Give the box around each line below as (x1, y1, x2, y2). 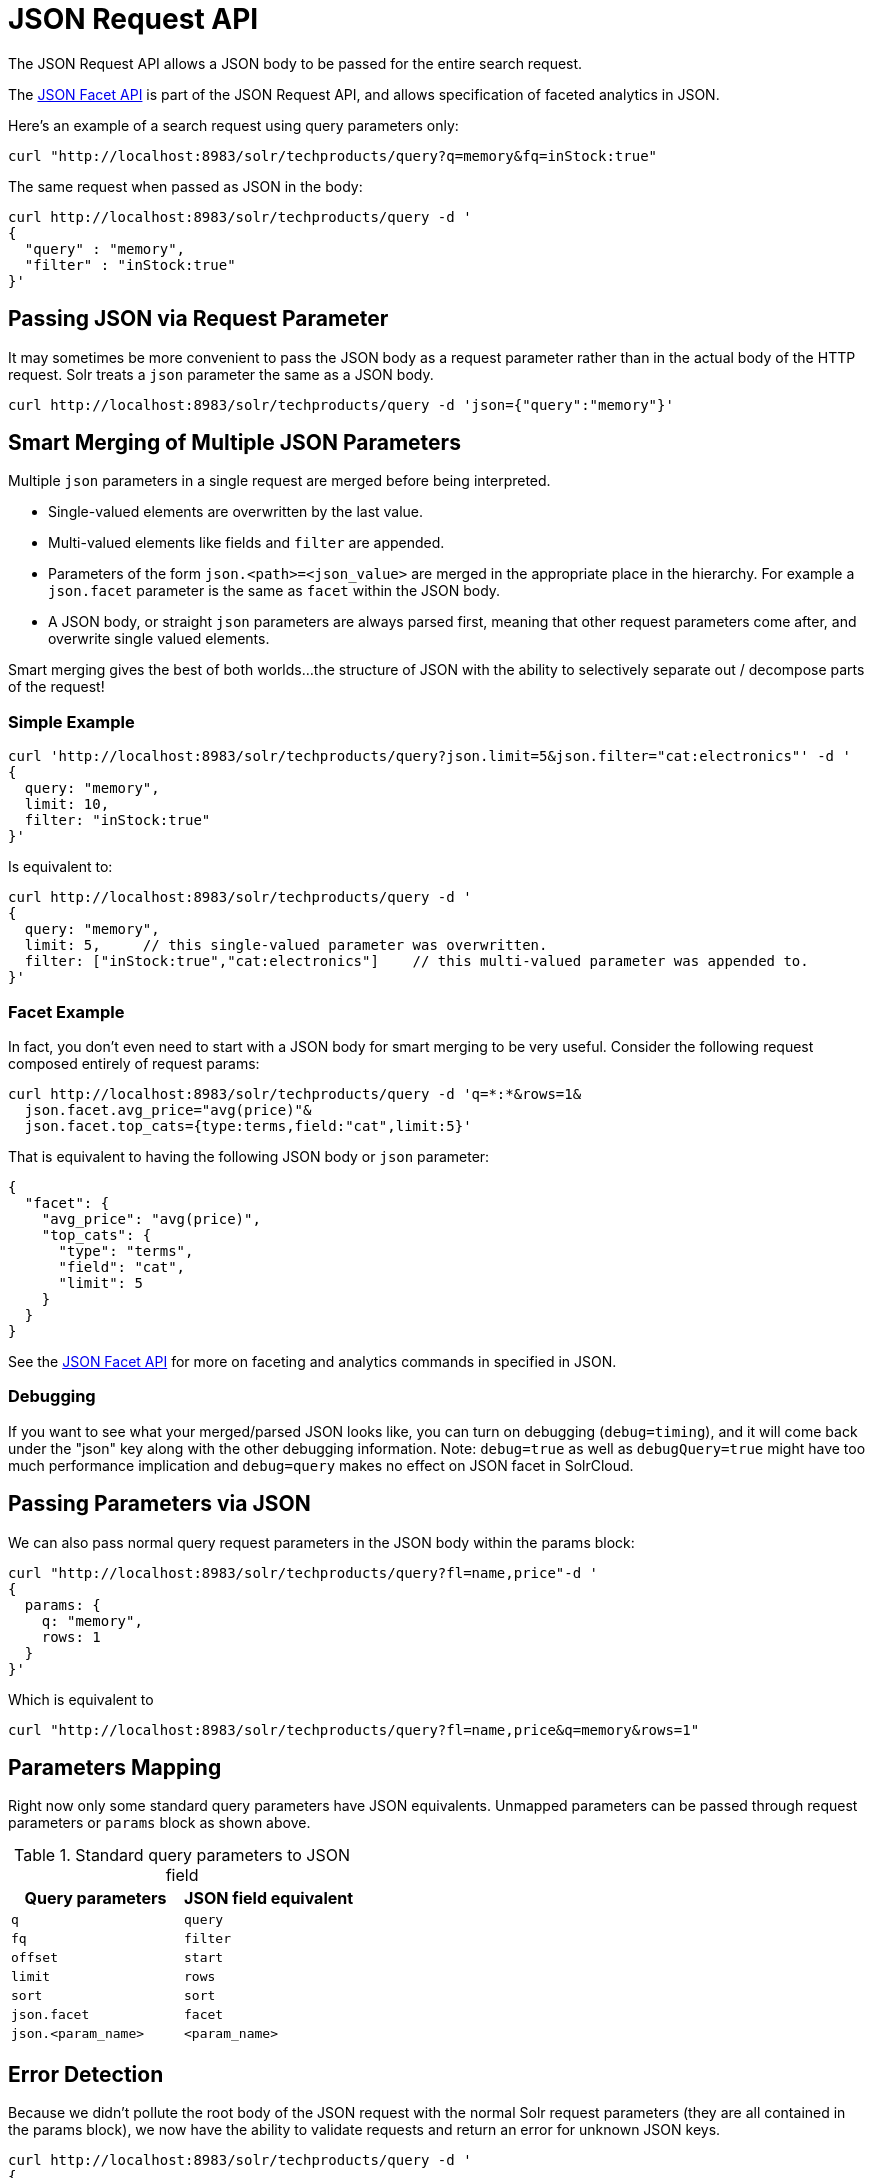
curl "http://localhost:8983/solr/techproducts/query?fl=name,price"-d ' (8, 1564, 599, 1581)
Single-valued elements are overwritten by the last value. (48, 503, 424, 521)
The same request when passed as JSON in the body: (8, 177, 363, 195)
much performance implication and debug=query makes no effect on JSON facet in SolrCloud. (8, 1456, 634, 1474)
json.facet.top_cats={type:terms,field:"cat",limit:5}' (24, 1117, 472, 1134)
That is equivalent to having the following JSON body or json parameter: (8, 1147, 490, 1165)
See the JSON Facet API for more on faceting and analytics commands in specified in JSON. (8, 1352, 617, 1370)
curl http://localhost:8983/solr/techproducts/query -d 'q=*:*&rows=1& (8, 1085, 582, 1102)
